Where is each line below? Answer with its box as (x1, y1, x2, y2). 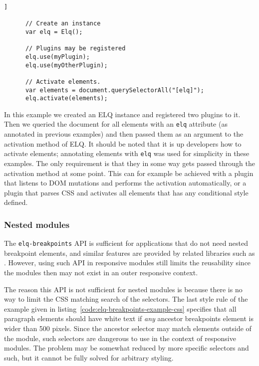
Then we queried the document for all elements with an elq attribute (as (4, 119, 228, 129)
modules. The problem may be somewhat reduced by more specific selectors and (4, 343, 249, 353)
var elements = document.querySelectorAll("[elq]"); (25, 86, 204, 94)
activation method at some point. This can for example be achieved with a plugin (4, 168, 254, 178)
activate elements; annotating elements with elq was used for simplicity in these (4, 148, 250, 159)
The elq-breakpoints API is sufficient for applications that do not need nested (4, 238, 249, 248)
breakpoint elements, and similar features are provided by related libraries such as (4, 247, 255, 258)
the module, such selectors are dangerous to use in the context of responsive (4, 333, 236, 343)
